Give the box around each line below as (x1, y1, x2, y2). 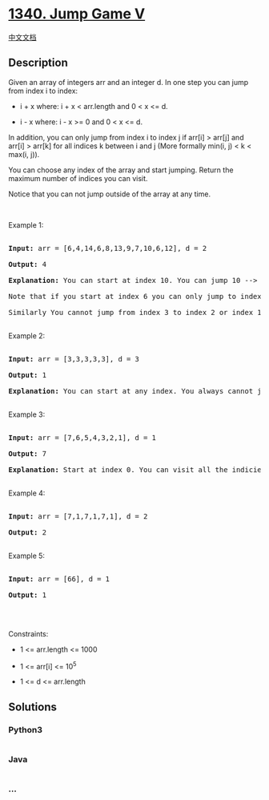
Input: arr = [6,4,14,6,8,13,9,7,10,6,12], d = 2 (8, 244, 207, 253)
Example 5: (8, 551, 46, 560)
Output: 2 (8, 527, 46, 537)
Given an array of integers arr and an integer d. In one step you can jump (8, 77, 249, 87)
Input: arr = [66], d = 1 (8, 574, 110, 584)
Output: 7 (8, 449, 46, 458)
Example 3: (8, 410, 46, 419)
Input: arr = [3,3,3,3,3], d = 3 (8, 354, 140, 363)
